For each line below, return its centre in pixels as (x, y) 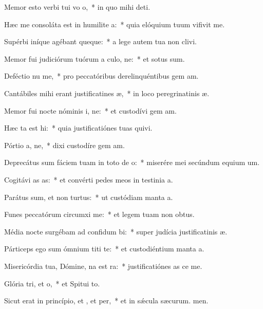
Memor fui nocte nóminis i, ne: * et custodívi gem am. (90, 110)
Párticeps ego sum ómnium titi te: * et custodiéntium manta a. (104, 249)
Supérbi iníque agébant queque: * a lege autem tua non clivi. (100, 41)
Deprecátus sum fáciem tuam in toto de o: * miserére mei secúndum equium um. (132, 162)
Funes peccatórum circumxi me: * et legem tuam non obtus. (99, 214)
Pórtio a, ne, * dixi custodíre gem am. (64, 145)
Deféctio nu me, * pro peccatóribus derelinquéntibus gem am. (101, 76)
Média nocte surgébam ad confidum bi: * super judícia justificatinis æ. (116, 231)
